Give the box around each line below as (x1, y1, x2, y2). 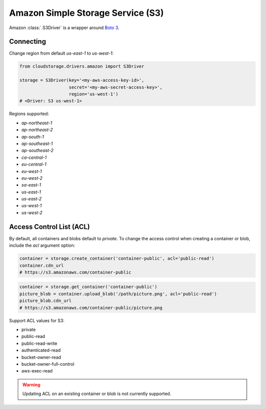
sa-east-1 (21, 182, 41, 188)
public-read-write (21, 340, 58, 346)
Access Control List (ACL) (9, 223, 90, 231)
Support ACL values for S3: (9, 317, 65, 323)
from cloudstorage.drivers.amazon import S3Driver (19, 64, 145, 69)
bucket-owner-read (21, 354, 62, 360)
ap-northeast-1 (21, 120, 53, 126)
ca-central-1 (21, 154, 47, 160)
